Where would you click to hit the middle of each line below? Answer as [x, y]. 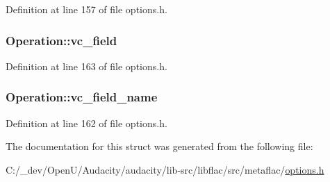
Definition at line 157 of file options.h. [86, 9]
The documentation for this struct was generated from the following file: [159, 146]
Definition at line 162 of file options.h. [86, 123]
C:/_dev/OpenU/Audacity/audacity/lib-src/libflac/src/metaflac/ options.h [165, 169]
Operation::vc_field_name [82, 97]
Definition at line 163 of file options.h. [86, 66]
